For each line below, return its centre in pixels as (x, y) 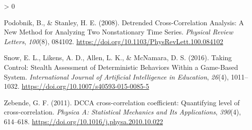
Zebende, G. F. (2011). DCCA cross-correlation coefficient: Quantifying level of (122, 102)
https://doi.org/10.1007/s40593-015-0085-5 (85, 86)
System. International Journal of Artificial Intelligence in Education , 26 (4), (117, 76)
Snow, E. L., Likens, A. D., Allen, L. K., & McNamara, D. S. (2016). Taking (118, 57)
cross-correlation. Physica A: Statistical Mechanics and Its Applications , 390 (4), (123, 112)
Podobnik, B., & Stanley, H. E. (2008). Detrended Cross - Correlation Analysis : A (124, 22)
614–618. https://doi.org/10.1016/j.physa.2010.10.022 (83, 121)
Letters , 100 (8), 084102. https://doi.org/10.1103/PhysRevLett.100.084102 (114, 41)
